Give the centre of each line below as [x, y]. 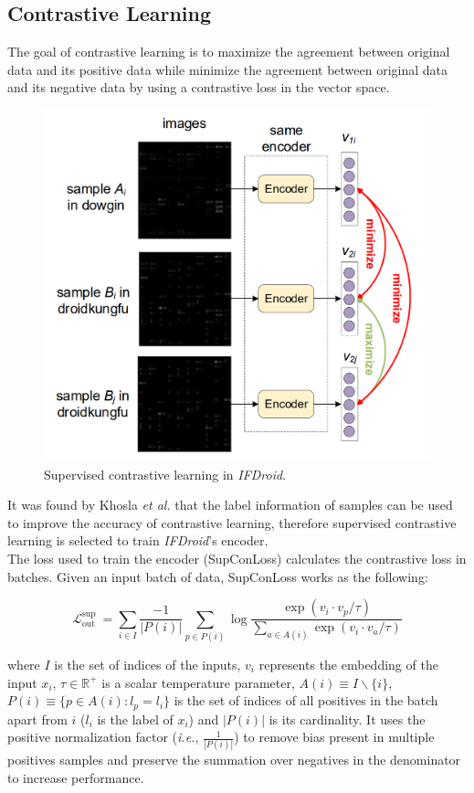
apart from [37, 719]
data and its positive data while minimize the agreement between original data [228, 69]
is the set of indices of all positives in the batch [306, 700]
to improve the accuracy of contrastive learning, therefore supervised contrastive [232, 522]
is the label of [135, 719]
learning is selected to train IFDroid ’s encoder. [138, 540]
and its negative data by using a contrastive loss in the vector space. [199, 87]
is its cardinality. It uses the [347, 719]
